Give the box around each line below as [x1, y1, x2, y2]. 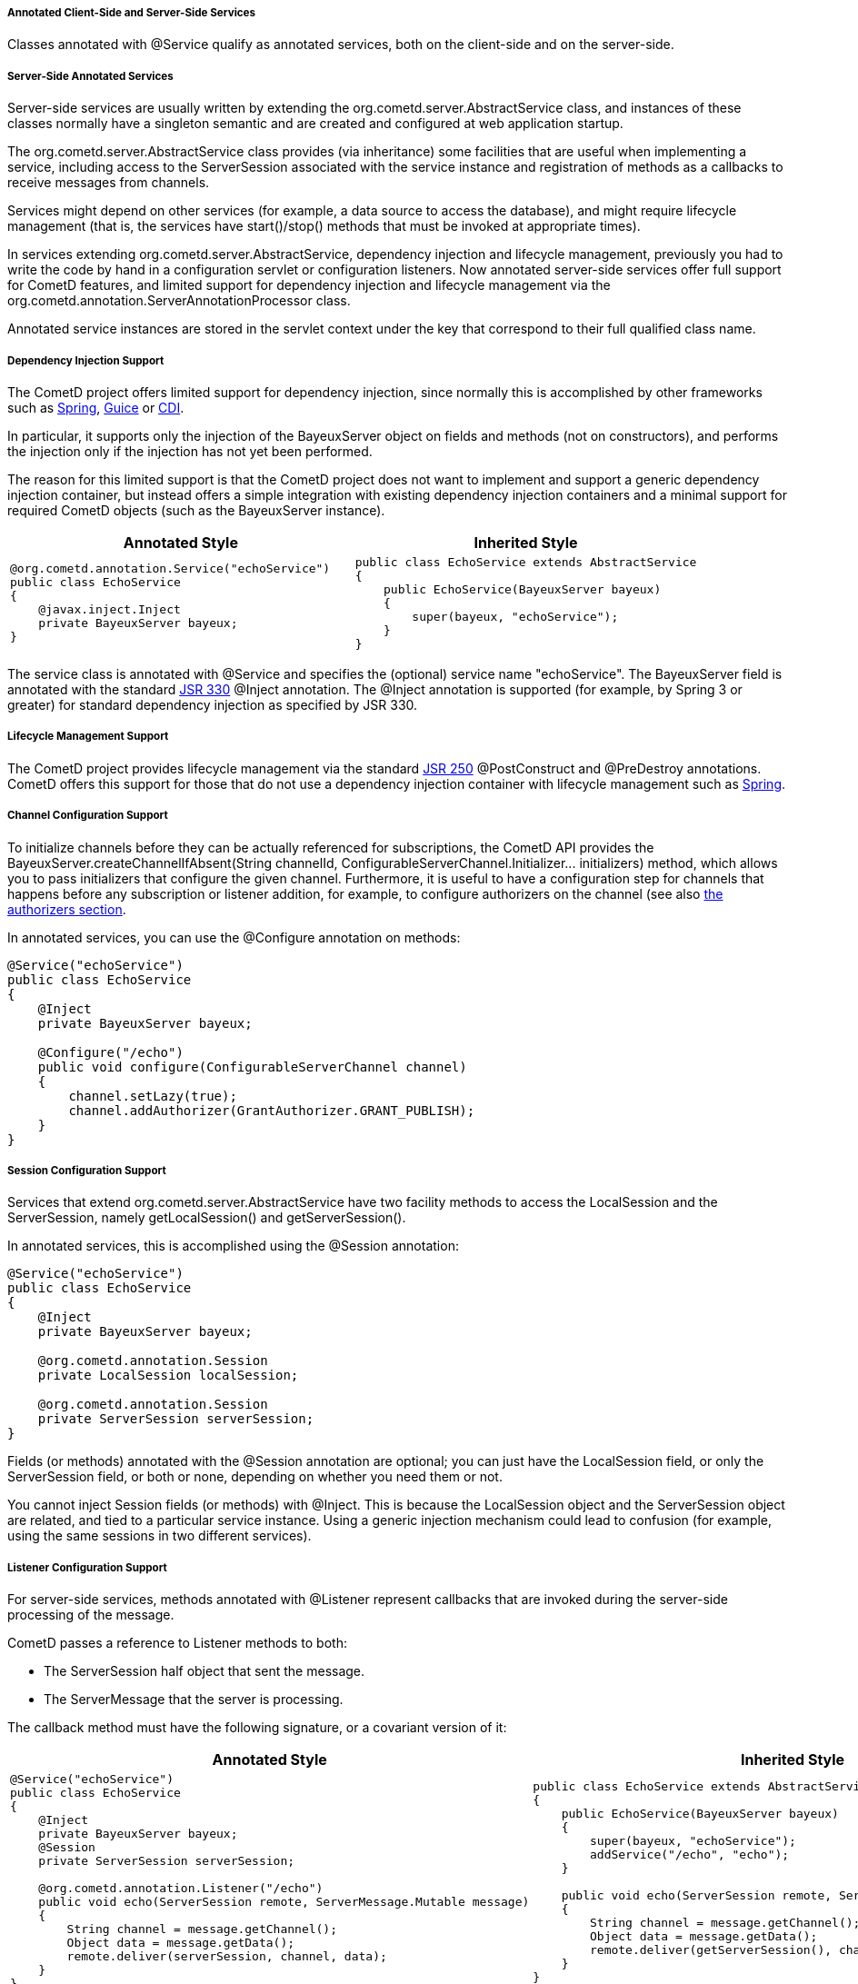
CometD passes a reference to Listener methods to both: [7, 1635, 347, 1651]
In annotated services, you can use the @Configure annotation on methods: [7, 929, 461, 945]
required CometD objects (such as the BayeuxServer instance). [7, 502, 385, 518]
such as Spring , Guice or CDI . [7, 399, 185, 415]
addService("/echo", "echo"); [589, 1847, 790, 1861]
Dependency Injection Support [7, 354, 165, 367]
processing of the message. [7, 1607, 175, 1623]
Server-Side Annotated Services [7, 69, 174, 83]
